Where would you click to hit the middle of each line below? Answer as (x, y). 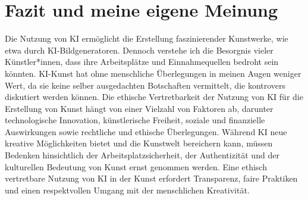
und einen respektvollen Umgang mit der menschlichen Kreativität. (127, 190)
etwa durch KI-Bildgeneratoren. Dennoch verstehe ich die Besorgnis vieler (139, 50)
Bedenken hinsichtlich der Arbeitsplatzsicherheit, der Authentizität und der (142, 155)
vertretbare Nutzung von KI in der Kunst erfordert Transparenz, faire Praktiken (151, 178)
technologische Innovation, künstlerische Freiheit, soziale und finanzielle (135, 120)
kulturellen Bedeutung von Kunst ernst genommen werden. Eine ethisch (136, 166)
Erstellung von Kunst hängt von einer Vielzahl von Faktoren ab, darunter (139, 108)
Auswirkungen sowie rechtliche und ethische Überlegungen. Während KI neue (146, 131)
